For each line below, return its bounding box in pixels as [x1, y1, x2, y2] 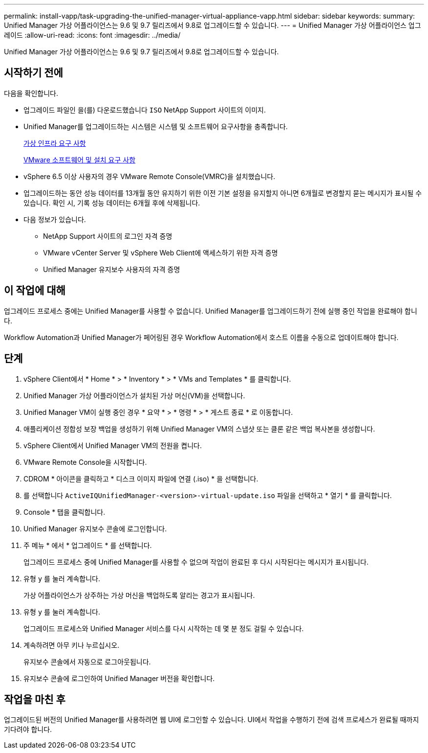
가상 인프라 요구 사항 [23, 138, 86, 147]
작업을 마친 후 [4, 693, 65, 706]
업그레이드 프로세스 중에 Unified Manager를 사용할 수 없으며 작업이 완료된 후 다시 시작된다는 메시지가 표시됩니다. [23, 557, 369, 566]
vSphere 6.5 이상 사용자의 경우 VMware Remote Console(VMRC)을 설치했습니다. [23, 172, 276, 181]
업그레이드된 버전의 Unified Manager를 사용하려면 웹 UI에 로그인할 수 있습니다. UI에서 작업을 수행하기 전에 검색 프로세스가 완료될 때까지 [4, 715, 419, 724]
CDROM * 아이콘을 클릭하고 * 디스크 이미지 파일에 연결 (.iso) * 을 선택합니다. [23, 474, 258, 483]
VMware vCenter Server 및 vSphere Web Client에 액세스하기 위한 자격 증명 [43, 248, 278, 257]
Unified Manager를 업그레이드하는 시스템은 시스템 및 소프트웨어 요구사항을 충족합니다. [23, 122, 288, 131]
